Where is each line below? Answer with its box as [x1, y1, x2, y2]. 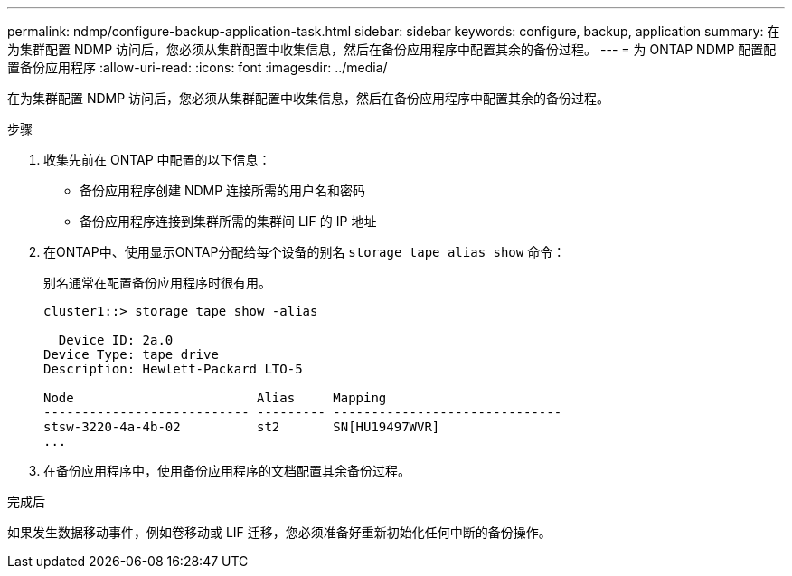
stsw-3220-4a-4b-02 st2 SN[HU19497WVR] [43, 420, 440, 434]
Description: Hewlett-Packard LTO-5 [43, 362, 303, 376]
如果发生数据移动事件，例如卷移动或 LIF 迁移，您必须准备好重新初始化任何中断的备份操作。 [7, 524, 552, 540]
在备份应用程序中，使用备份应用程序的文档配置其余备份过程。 [43, 463, 410, 478]
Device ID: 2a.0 [58, 333, 174, 347]
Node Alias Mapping [43, 391, 387, 405]
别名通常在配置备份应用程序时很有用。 [43, 275, 271, 290]
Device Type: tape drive [43, 347, 219, 362]
